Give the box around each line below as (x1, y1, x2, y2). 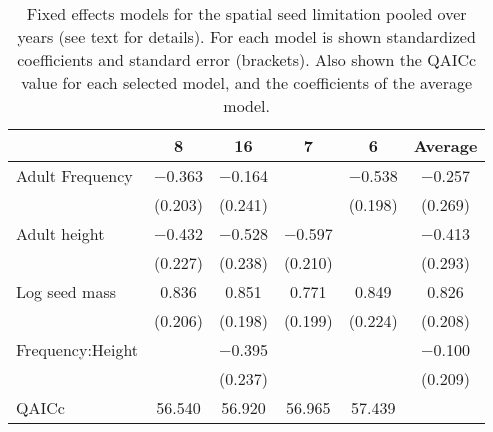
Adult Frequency (16, 164, 133, 187)
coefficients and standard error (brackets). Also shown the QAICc (17, 48, 477, 71)
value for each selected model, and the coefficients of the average (21, 71, 473, 94)
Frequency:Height (16, 338, 139, 361)
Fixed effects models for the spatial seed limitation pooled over (26, 2, 467, 25)
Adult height (16, 222, 105, 245)
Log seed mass (16, 280, 117, 303)
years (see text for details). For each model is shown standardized (17, 25, 476, 48)
